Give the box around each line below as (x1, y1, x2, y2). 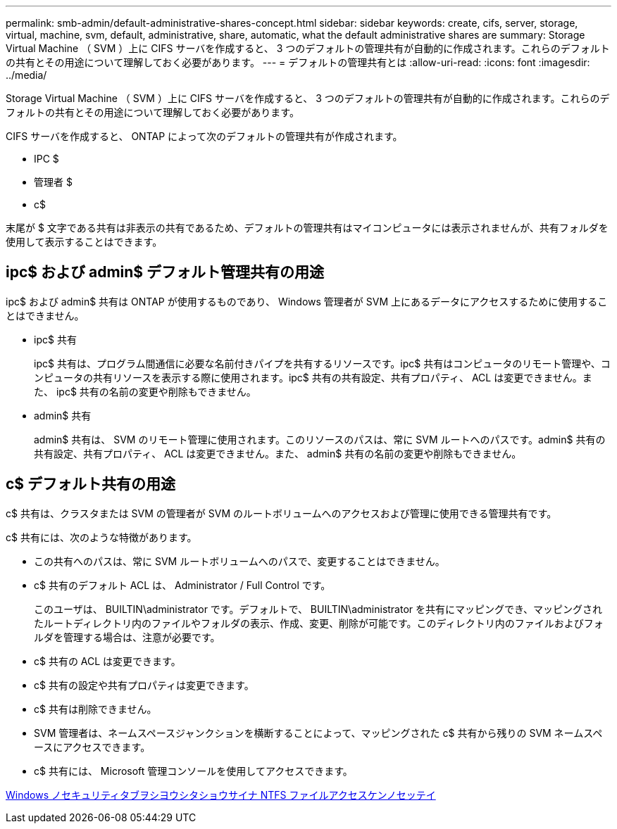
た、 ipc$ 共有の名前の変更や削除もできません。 (34, 385, 256, 398)
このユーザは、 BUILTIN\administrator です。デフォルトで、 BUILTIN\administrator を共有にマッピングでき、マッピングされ (34, 602, 603, 615)
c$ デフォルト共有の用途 (6, 475, 176, 493)
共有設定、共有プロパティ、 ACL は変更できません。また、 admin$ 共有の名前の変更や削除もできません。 (34, 447, 522, 460)
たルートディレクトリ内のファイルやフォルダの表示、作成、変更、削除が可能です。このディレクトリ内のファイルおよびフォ (34, 616, 604, 629)
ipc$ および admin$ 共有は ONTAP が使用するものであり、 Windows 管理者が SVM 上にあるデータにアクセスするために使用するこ (6, 295, 608, 308)
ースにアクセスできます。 (34, 740, 151, 753)
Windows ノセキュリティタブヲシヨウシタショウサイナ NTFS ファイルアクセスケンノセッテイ (6, 788, 436, 801)
